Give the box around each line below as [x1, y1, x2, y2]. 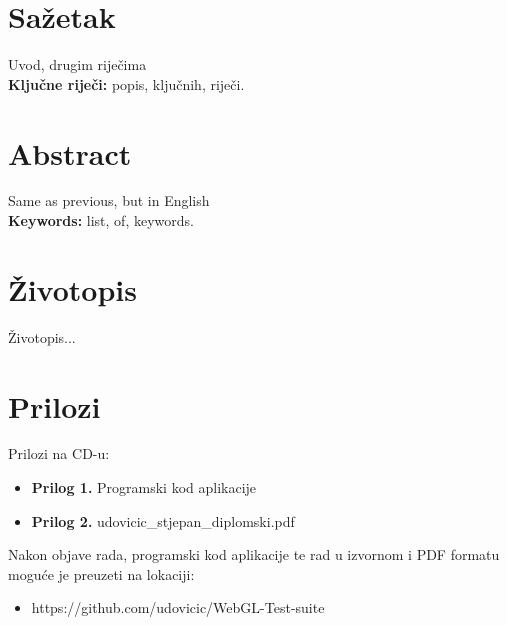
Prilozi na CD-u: [8, 443, 110, 464]
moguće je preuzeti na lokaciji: [8, 563, 195, 584]
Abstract [8, 132, 132, 173]
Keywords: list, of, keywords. [8, 210, 194, 231]
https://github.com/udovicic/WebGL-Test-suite [31, 597, 325, 618]
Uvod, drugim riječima [8, 54, 147, 75]
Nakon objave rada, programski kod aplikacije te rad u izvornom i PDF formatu [8, 544, 500, 565]
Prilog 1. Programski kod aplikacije [31, 477, 257, 498]
